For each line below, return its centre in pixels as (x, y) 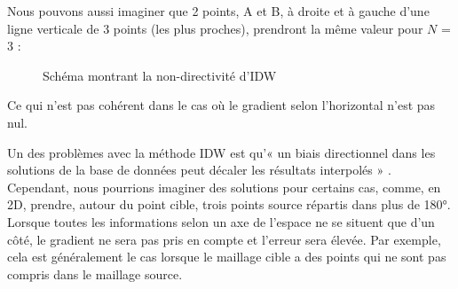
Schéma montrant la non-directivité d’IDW (160, 75)
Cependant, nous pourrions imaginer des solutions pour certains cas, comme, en (224, 187)
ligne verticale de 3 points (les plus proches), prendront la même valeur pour (215, 28)
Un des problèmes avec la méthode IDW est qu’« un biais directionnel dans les (221, 152)
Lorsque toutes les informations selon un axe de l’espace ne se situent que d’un (221, 221)
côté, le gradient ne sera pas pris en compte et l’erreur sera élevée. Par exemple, (224, 239)
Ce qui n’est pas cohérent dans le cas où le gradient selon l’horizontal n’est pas (221, 105)
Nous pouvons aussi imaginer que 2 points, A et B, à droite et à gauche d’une (218, 11)
